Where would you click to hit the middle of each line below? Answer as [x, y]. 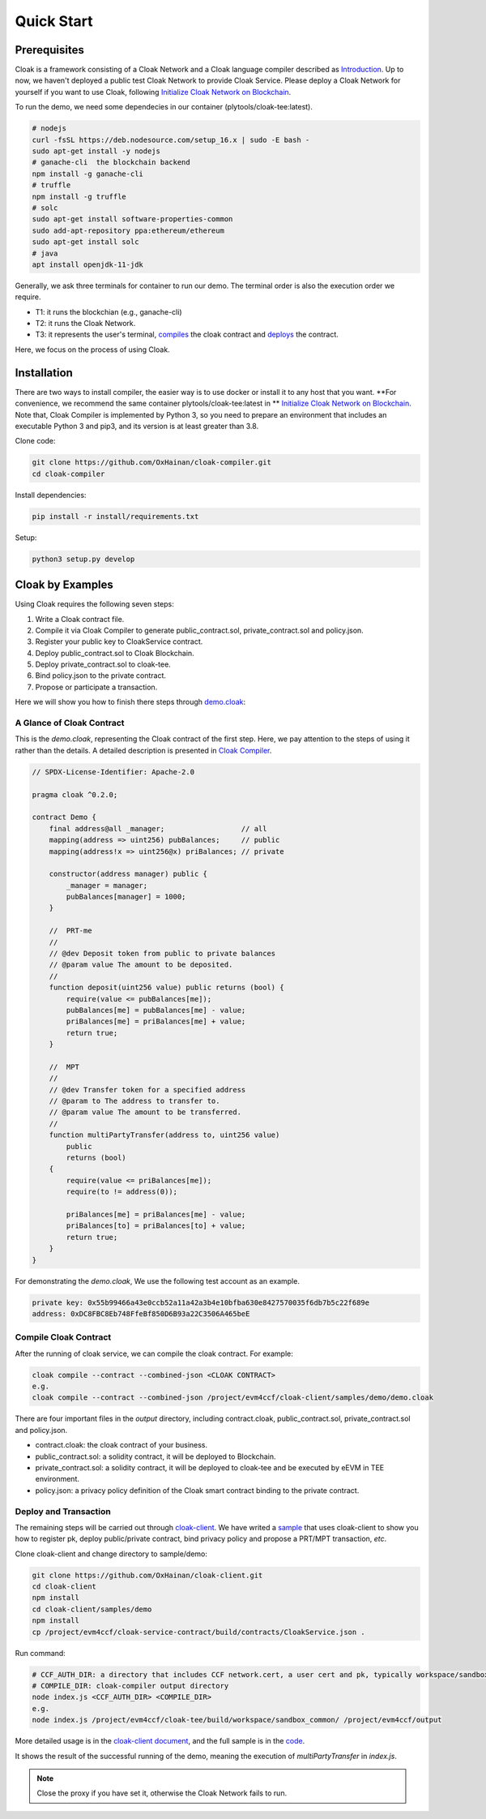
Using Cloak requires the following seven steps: [94, 604]
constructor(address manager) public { [128, 874]
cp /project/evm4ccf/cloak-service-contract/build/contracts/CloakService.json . [199, 1632]
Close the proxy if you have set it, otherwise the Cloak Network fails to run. [162, 1793]
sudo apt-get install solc [85, 242]
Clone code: [35, 441]
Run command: [40, 1653]
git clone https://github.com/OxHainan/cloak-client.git [147, 1575]
